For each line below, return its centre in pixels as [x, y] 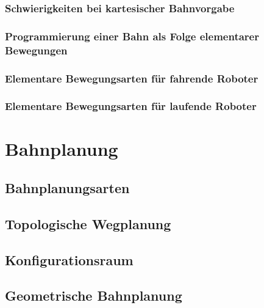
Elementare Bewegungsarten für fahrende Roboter [132, 78]
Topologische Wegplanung [88, 223]
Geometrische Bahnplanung [94, 295]
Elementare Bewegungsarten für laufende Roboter [131, 106]
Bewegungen [36, 50]
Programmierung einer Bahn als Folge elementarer [132, 36]
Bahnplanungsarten [67, 188]
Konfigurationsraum [69, 259]
